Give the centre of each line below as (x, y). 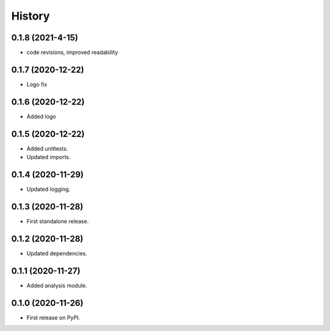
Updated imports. (49, 157)
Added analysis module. (57, 285)
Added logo (41, 116)
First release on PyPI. (53, 318)
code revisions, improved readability (72, 53)
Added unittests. (47, 148)
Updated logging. (48, 189)
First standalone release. (57, 221)
